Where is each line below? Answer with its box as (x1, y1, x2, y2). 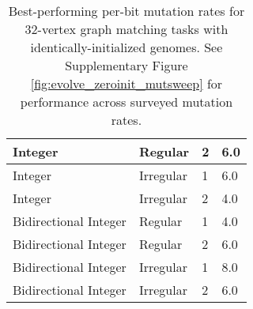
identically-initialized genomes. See (30, 38, 223, 56)
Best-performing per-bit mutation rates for (8, 2, 245, 20)
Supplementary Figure (65, 56, 188, 74)
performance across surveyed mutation (20, 92, 233, 111)
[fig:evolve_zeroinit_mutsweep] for (30, 74, 223, 92)
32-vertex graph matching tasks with (25, 20, 228, 38)
